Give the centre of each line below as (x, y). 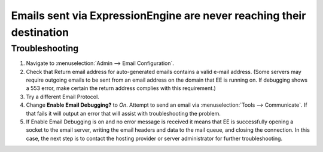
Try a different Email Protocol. (63, 97)
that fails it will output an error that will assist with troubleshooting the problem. (124, 113)
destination (40, 32)
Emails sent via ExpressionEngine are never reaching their (159, 15)
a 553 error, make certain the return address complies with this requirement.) (121, 88)
